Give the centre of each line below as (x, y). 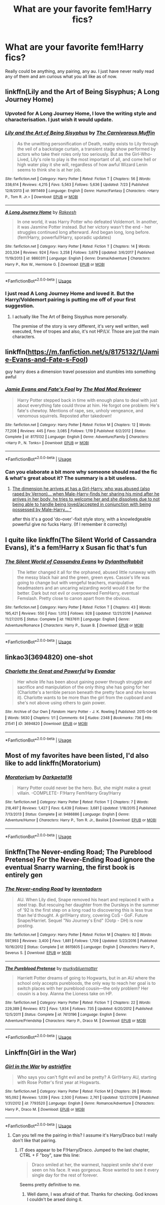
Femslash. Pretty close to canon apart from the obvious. (74, 599)
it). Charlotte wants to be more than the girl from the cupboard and (84, 698)
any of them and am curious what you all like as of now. (61, 76)
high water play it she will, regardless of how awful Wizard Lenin (82, 164)
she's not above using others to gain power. (61, 703)
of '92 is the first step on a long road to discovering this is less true (85, 910)
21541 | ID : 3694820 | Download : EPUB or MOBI (46, 724)
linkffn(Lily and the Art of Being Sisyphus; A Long (82, 92)
